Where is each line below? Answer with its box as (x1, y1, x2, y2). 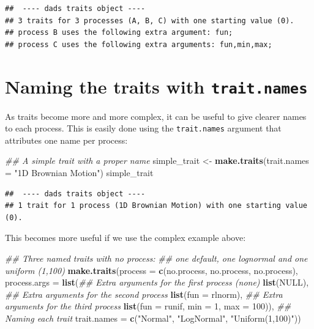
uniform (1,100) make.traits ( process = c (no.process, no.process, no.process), (5, 264, 298, 276)
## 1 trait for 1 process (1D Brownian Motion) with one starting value (5, 201, 307, 210)
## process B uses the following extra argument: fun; (5, 28, 233, 37)
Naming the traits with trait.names (5, 73, 308, 98)
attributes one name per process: (5, 133, 128, 146)
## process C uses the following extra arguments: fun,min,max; (5, 40, 272, 49)
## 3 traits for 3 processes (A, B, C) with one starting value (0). (5, 16, 294, 25)
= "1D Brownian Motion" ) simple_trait (5, 166, 154, 179)
